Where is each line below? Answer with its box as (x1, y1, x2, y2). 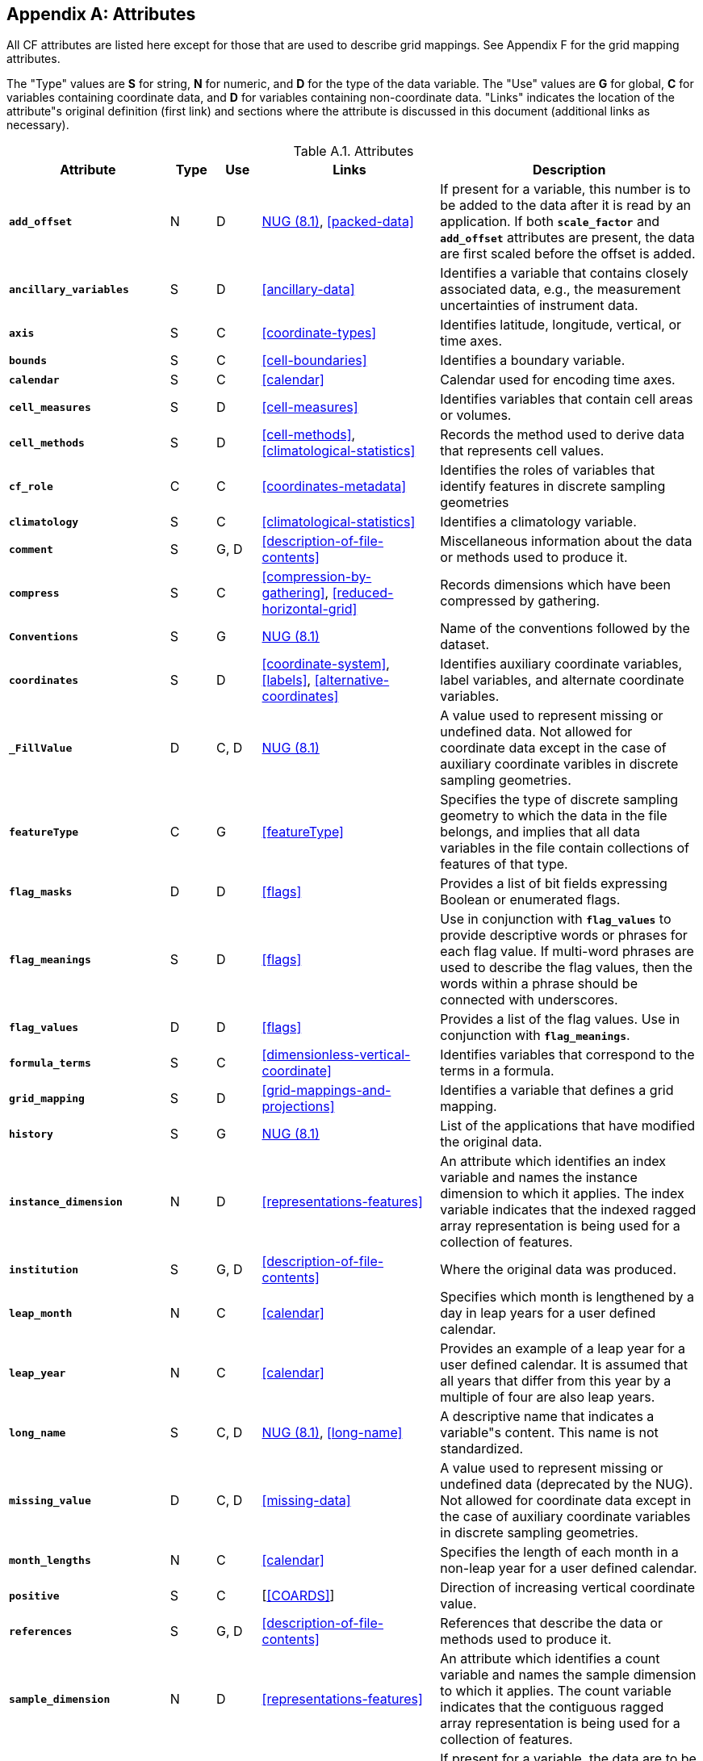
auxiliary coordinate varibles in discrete (440, 756, 679, 773)
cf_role (9, 480, 53, 493)
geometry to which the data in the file (440, 807, 667, 824)
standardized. (440, 1440, 524, 1457)
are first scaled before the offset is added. (440, 245, 696, 262)
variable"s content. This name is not (440, 1424, 659, 1441)
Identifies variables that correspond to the (440, 1046, 695, 1063)
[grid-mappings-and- (262, 1082, 391, 1099)
